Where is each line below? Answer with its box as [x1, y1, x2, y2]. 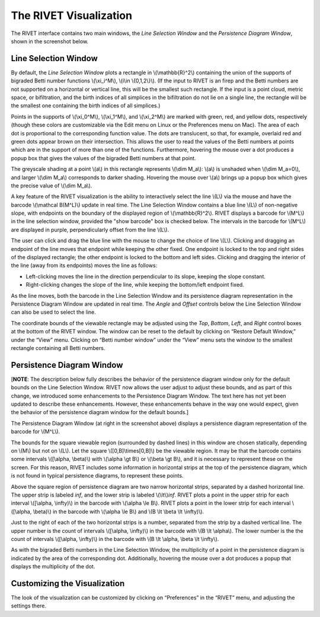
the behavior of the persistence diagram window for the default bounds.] [11, 409, 189, 416]
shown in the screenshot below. [11, 37, 89, 44]
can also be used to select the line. [11, 308, 96, 316]
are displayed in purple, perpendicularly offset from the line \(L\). [11, 226, 169, 233]
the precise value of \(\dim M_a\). [11, 182, 92, 189]
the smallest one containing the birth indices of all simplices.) [11, 102, 161, 109]
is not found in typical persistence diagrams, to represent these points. [11, 472, 184, 479]
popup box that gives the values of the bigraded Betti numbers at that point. [11, 154, 196, 161]
